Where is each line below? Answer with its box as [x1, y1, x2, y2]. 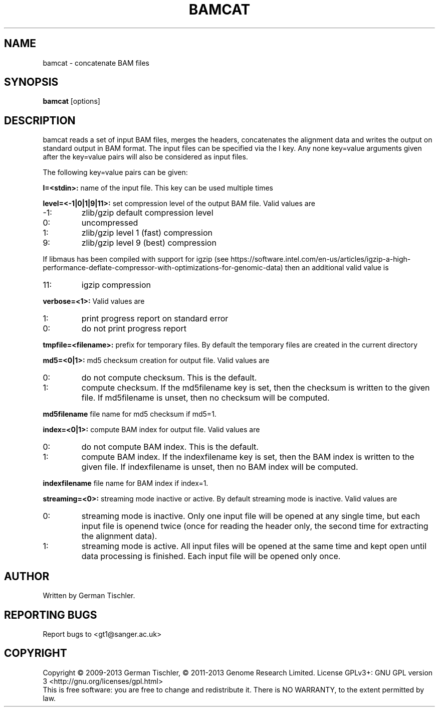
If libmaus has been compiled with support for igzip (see [43, 255, 229, 264]
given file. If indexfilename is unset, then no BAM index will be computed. [81, 462, 358, 472]
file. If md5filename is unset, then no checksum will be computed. [81, 393, 330, 403]
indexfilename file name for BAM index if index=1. [43, 479, 208, 488]
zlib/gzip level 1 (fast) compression [81, 228, 212, 238]
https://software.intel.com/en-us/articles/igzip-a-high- [231, 255, 411, 264]
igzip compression [81, 280, 151, 290]
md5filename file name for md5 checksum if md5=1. [43, 410, 216, 419]
